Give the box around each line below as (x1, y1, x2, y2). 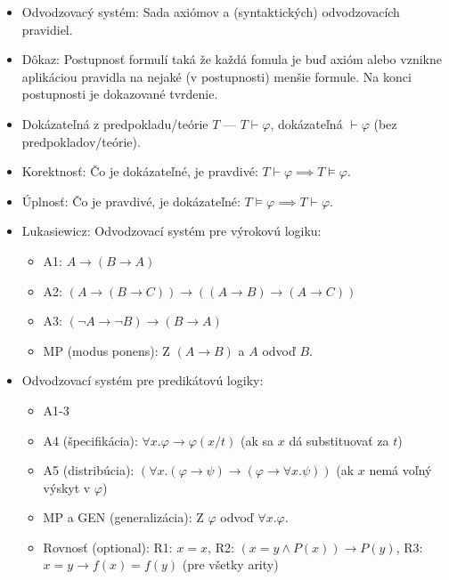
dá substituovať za (289, 431, 389, 449)
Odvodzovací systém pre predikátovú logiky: (21, 371, 264, 390)
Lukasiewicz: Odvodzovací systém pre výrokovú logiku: (21, 222, 322, 240)
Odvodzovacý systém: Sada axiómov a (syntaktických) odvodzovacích (21, 3, 400, 20)
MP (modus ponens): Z (43, 341, 170, 359)
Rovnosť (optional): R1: (43, 537, 173, 556)
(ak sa (241, 431, 274, 449)
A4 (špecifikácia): (43, 431, 138, 449)
